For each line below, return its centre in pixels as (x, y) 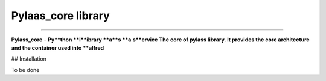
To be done (25, 70)
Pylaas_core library (60, 16)
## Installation (29, 59)
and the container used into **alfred (58, 47)
